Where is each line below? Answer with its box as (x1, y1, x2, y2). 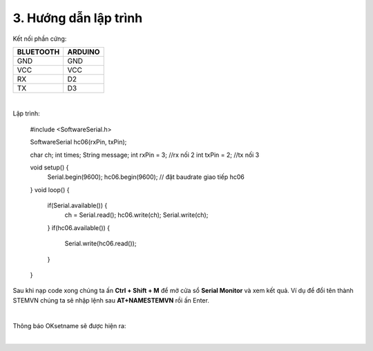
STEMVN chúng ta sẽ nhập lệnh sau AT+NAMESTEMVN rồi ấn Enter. (12, 296, 210, 304)
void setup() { (30, 163, 69, 171)
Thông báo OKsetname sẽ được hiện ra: (12, 321, 126, 330)
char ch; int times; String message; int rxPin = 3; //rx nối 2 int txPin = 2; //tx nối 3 (30, 151, 260, 159)
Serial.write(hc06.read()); (64, 239, 137, 248)
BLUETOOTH (17, 47, 60, 57)
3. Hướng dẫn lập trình (12, 10, 143, 26)
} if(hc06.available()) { (47, 223, 111, 231)
